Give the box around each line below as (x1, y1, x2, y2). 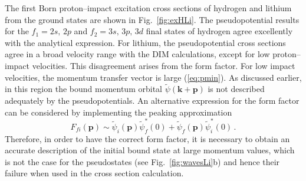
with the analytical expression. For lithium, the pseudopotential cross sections (5, 36, 286, 48)
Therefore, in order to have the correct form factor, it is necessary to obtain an (5, 132, 290, 144)
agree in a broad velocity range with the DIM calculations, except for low (5, 48, 270, 60)
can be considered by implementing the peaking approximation (5, 106, 232, 118)
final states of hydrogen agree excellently (146, 25, 293, 37)
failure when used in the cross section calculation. (5, 167, 184, 179)
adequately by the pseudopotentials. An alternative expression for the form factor (5, 94, 300, 106)
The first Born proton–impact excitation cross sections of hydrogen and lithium (5, 2, 292, 14)
